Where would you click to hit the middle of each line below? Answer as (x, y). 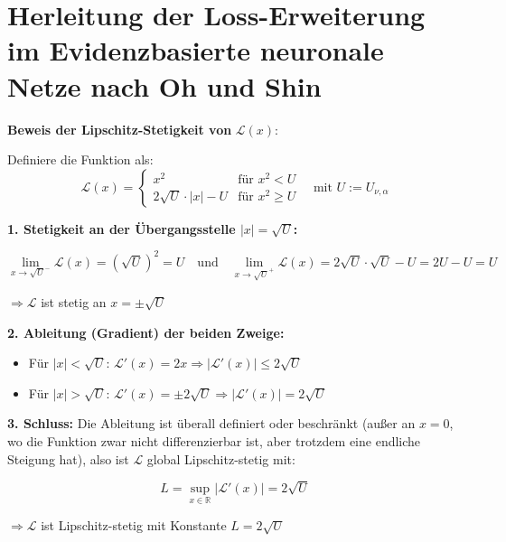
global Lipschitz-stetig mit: (221, 458)
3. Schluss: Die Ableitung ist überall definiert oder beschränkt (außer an (211, 423)
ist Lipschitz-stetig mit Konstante (134, 525)
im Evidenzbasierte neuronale (196, 50)
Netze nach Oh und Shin (164, 85)
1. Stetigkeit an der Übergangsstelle (122, 228)
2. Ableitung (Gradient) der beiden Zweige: (146, 332)
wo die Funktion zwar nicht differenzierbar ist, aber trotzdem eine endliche (214, 440)
